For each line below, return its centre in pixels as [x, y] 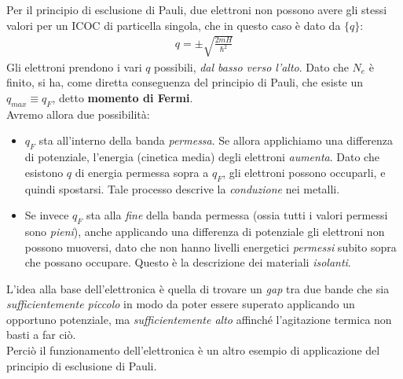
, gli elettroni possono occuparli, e [304, 172]
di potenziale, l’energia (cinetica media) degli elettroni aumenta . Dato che [202, 157]
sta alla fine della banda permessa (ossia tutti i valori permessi [237, 215]
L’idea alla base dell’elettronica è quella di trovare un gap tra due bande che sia [198, 288]
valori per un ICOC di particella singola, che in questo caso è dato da [174, 25]
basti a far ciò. [41, 335]
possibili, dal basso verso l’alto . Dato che [251, 66]
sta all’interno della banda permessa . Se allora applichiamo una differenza [216, 140]
